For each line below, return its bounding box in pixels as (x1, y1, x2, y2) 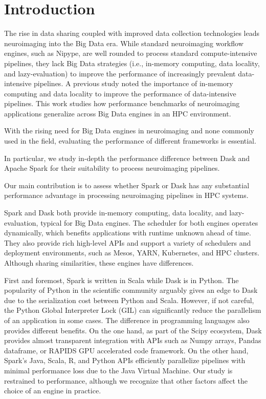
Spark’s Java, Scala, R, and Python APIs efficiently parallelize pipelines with (4, 355, 246, 366)
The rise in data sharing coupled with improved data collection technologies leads (4, 28, 259, 38)
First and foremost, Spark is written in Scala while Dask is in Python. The (4, 274, 239, 285)
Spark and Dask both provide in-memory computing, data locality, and (4, 207, 227, 218)
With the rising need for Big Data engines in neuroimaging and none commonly (4, 125, 254, 136)
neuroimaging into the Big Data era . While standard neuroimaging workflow (4, 37, 243, 48)
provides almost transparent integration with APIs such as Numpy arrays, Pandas (4, 335, 261, 346)
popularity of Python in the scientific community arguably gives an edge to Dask (4, 285, 258, 295)
